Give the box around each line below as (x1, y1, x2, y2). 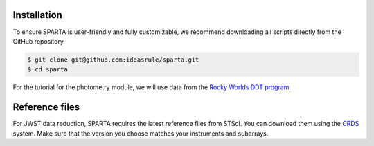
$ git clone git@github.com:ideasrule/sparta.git (27, 55, 199, 64)
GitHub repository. (12, 37, 66, 45)
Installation (12, 9, 62, 21)
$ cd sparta (27, 66, 69, 73)
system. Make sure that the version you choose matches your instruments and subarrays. (12, 129, 269, 138)
